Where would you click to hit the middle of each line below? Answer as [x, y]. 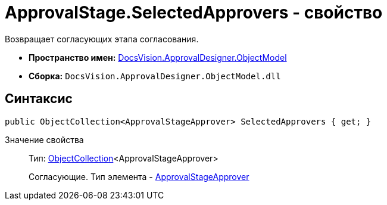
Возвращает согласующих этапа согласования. [102, 39]
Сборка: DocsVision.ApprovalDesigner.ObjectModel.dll [155, 76]
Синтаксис [39, 99]
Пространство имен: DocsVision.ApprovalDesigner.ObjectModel [158, 57]
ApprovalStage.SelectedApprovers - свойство [194, 13]
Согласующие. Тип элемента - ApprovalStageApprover [139, 176]
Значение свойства [44, 139]
